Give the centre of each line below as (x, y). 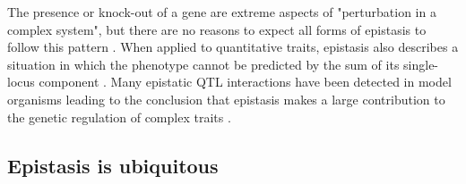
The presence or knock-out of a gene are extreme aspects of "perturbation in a (222, 12)
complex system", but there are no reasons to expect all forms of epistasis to (217, 29)
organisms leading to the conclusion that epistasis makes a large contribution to (226, 99)
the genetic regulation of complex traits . (119, 117)
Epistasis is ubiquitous (113, 165)
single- (421, 64)
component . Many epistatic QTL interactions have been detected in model (245, 82)
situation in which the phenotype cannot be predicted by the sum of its (203, 64)
